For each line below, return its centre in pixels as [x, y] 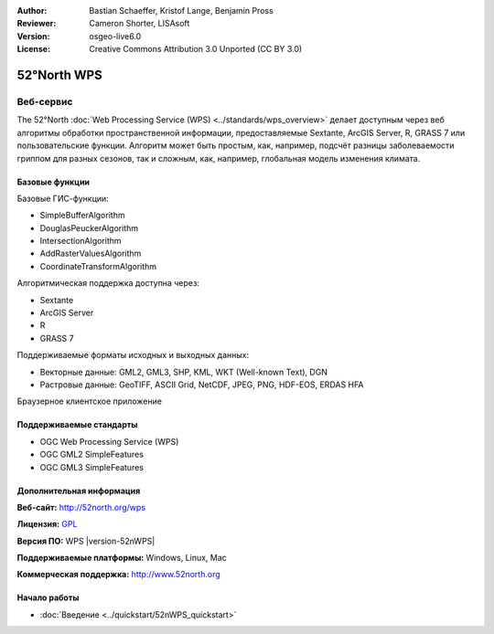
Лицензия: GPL [47, 524]
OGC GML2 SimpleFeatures [91, 454]
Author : [32, 11]
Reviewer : [37, 24]
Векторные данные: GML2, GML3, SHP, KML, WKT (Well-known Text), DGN [184, 372]
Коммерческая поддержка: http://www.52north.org [119, 575]
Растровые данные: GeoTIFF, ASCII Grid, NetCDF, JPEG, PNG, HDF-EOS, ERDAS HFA [202, 385]
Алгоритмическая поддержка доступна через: [108, 283]
